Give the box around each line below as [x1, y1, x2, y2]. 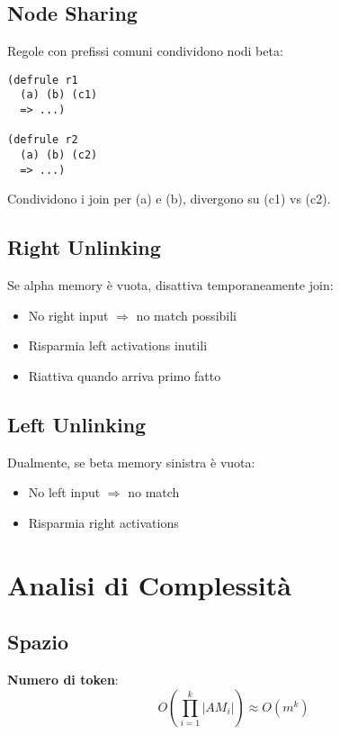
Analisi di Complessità [7, 566, 291, 603]
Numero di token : [7, 670, 119, 689]
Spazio [7, 628, 69, 656]
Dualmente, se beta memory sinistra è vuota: [7, 452, 255, 471]
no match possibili [136, 305, 237, 324]
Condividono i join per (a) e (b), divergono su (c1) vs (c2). [7, 189, 331, 208]
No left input [28, 483, 101, 502]
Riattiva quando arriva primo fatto [28, 366, 221, 385]
